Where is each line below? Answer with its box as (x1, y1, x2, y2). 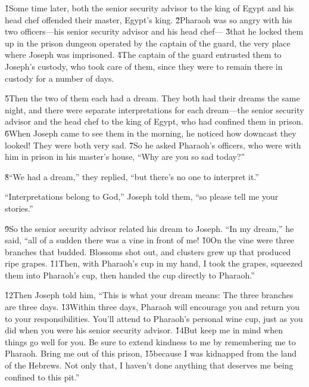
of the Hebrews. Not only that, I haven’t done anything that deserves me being (5, 359, 294, 371)
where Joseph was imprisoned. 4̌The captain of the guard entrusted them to (5, 48, 282, 61)
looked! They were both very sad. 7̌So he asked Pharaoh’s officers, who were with (5, 138, 301, 151)
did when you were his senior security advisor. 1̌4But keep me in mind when (5, 324, 283, 336)
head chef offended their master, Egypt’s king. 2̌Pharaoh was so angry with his (5, 13, 292, 26)
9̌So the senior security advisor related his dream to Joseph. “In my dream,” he (5, 222, 294, 234)
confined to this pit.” (5, 370, 80, 383)
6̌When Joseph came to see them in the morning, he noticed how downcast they (5, 126, 296, 139)
